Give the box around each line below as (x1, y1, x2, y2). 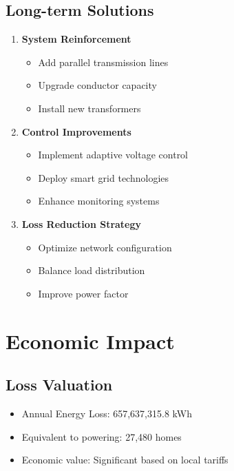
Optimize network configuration (38, 240, 172, 254)
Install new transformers (38, 101, 141, 115)
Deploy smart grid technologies (38, 170, 169, 185)
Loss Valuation (6, 374, 113, 395)
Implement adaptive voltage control (38, 147, 189, 162)
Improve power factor (38, 286, 129, 300)
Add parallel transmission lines (38, 54, 169, 69)
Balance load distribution (38, 263, 145, 278)
